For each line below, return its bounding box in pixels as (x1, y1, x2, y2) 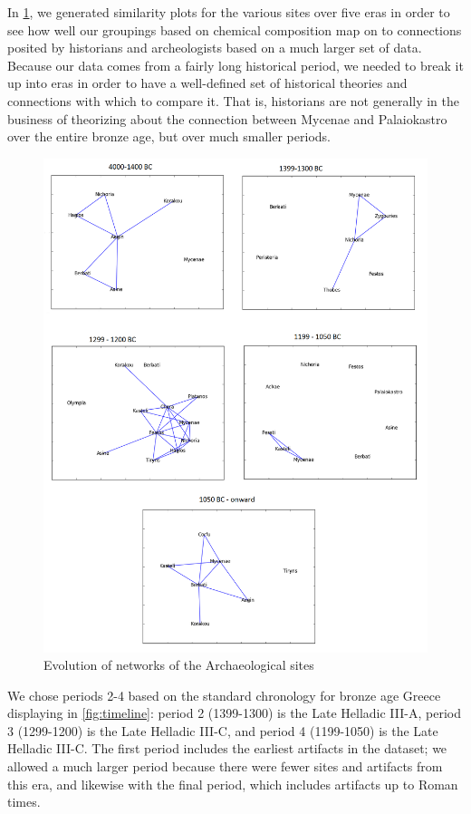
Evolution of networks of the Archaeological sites (43, 655, 314, 674)
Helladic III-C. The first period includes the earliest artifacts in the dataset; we (7, 739, 447, 758)
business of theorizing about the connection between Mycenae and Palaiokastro (7, 109, 447, 128)
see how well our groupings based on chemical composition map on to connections (7, 20, 462, 39)
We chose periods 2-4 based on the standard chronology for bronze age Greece (7, 685, 441, 704)
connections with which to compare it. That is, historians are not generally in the (7, 91, 460, 110)
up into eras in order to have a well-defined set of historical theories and (7, 73, 408, 92)
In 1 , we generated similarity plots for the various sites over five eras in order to (7, 3, 450, 21)
